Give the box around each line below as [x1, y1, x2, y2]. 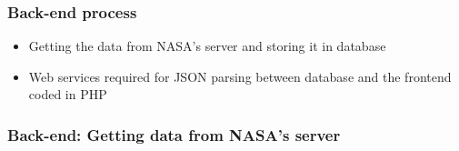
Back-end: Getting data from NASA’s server [7, 123, 341, 146]
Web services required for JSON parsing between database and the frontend [28, 66, 452, 86]
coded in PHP [28, 85, 107, 104]
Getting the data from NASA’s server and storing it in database [28, 36, 386, 55]
